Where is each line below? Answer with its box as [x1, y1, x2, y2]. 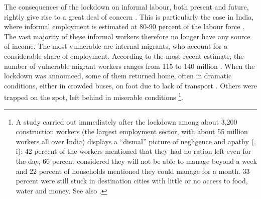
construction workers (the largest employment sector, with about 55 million [16, 126, 248, 137]
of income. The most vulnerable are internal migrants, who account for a [4, 41, 228, 51]
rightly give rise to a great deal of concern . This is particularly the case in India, [4, 11, 254, 22]
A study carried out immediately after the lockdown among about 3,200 [16, 116, 237, 127]
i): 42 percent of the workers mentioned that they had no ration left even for [16, 146, 251, 156]
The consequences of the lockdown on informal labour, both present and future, [4, 2, 249, 12]
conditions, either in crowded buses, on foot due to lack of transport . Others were [4, 80, 257, 90]
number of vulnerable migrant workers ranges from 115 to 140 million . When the [4, 60, 255, 71]
